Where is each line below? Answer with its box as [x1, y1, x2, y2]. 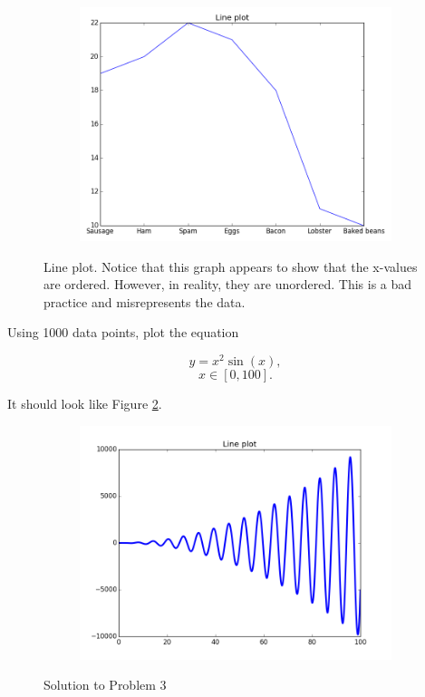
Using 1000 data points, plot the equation [7, 323, 239, 342]
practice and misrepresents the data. [43, 292, 246, 311]
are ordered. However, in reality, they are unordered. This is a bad [43, 275, 412, 294]
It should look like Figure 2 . [7, 394, 162, 413]
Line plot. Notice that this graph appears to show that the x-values [43, 257, 418, 276]
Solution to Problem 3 [43, 675, 167, 694]
